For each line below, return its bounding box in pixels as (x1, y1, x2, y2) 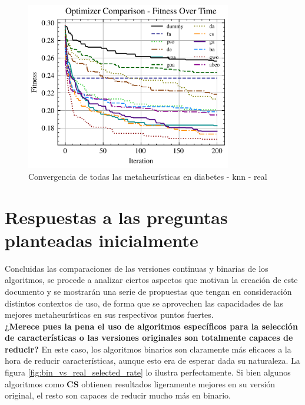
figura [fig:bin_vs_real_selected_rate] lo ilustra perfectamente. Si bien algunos (5, 366, 291, 378)
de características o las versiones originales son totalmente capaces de (5, 331, 293, 344)
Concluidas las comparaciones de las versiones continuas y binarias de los (5, 262, 268, 274)
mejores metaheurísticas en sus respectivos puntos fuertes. (5, 308, 214, 321)
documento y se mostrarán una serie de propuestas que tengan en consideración (5, 285, 292, 297)
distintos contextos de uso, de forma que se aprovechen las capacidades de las (5, 297, 284, 309)
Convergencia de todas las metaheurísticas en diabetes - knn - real (28, 170, 267, 182)
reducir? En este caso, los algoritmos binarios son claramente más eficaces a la (5, 343, 291, 355)
